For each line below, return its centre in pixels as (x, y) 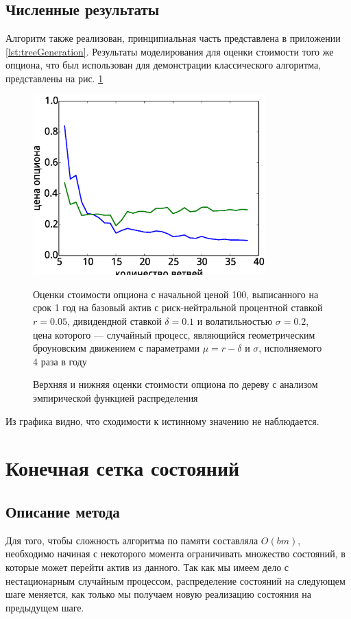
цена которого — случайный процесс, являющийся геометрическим (174, 334)
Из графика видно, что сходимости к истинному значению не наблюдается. (162, 421)
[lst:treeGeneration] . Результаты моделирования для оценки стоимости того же (170, 51)
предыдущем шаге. (45, 607)
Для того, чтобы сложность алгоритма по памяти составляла (132, 540)
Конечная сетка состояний (123, 468)
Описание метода (63, 511)
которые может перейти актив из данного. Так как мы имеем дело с (147, 567)
